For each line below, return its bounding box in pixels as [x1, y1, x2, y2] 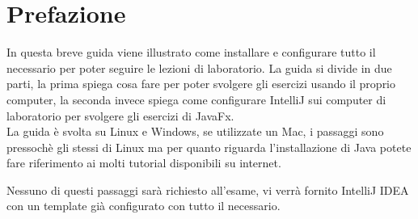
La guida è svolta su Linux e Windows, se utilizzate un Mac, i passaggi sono [6, 123, 384, 140]
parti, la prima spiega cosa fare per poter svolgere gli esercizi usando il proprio [6, 75, 396, 92]
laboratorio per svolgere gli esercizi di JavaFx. [6, 107, 234, 124]
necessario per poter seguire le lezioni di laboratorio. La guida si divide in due [6, 59, 392, 76]
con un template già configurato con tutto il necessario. [6, 197, 281, 214]
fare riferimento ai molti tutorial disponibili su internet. [6, 154, 281, 171]
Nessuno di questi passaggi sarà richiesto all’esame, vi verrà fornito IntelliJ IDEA [6, 181, 409, 198]
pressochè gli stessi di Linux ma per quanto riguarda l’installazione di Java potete [6, 138, 412, 155]
